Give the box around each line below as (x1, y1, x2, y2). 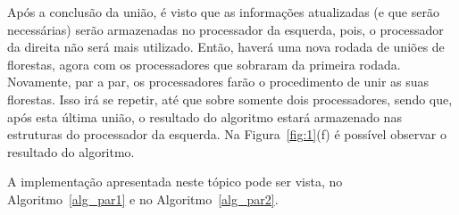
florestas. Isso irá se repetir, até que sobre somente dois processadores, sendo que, (7, 89, 453, 108)
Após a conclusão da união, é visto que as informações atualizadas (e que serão (7, 3, 439, 21)
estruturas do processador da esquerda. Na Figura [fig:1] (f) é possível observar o (7, 125, 446, 144)
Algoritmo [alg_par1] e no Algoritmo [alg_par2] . (7, 189, 279, 208)
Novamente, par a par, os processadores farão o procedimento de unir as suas (7, 72, 430, 91)
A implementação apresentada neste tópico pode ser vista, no (7, 172, 343, 191)
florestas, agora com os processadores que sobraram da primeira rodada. (7, 54, 401, 73)
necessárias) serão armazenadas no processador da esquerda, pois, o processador (7, 20, 444, 38)
